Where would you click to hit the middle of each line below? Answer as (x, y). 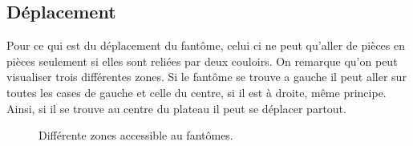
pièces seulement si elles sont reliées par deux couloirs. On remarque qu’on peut (202, 61)
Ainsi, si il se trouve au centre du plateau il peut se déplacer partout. (176, 108)
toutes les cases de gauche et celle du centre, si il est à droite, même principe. (196, 92)
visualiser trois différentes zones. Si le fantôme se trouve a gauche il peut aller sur (206, 77)
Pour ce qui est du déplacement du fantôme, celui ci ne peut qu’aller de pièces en (206, 45)
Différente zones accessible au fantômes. (136, 135)
